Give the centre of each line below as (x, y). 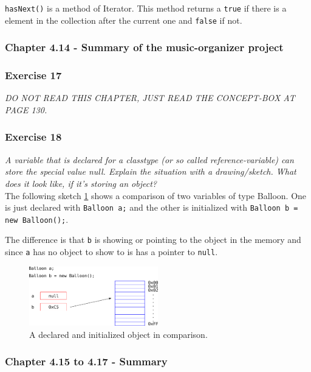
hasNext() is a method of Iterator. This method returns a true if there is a (146, 8)
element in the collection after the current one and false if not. (124, 20)
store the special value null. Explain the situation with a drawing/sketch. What (151, 171)
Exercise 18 (33, 137)
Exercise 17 (33, 75)
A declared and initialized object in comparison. (118, 334)
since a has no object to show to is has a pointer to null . (111, 252)
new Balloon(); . (37, 219)
